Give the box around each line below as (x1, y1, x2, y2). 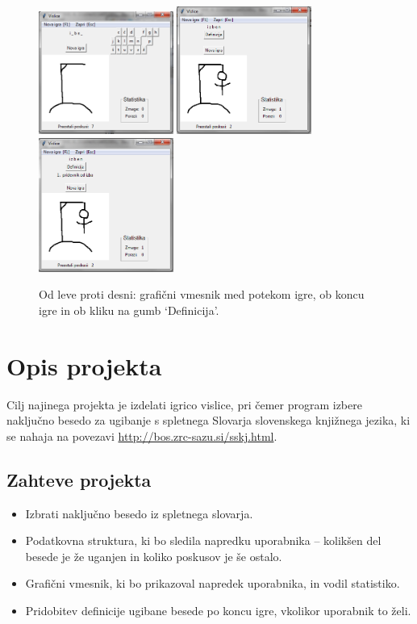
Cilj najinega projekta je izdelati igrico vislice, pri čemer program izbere (6, 396, 362, 413)
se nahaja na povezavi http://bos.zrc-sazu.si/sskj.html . (6, 427, 277, 444)
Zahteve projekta (6, 467, 152, 492)
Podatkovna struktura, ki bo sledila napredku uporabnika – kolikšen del (25, 532, 382, 549)
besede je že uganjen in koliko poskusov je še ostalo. (25, 547, 282, 564)
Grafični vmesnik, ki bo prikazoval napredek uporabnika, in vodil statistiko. (25, 575, 400, 592)
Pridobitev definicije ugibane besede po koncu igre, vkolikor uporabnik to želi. (25, 602, 411, 619)
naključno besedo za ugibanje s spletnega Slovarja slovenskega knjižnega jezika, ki (6, 412, 411, 429)
